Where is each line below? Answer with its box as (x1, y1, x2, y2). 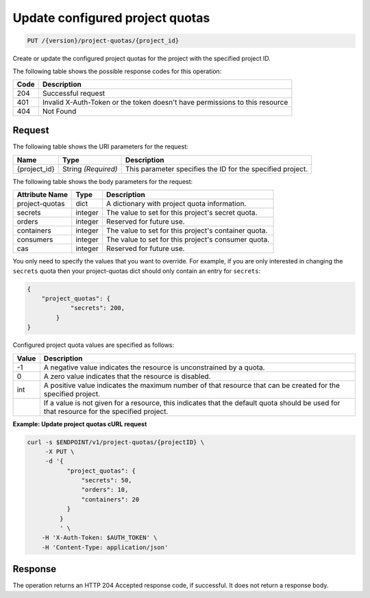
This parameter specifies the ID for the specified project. (125, 164, 308, 174)
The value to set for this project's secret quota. (106, 208, 258, 218)
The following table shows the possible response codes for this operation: (12, 67, 222, 75)
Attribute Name (16, 190, 69, 200)
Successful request (42, 88, 106, 98)
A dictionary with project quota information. (106, 199, 247, 209)
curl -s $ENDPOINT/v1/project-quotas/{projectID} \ (27, 438, 205, 446)
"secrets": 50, (81, 476, 133, 484)
